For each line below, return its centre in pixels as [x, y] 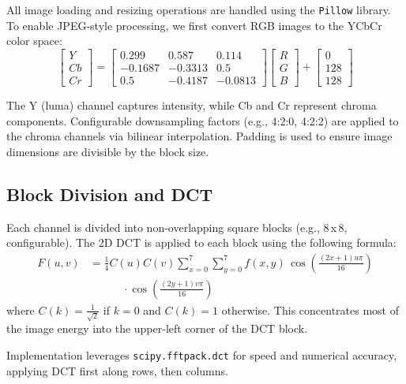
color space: [34, 41]
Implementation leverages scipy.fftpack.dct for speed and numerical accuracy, [202, 355]
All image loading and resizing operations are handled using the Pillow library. [199, 9]
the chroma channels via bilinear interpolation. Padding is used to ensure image [199, 136]
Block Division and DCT [110, 194]
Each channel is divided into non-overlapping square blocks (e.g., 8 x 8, [177, 227]
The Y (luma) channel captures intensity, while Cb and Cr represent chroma [192, 104]
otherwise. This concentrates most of [310, 309]
